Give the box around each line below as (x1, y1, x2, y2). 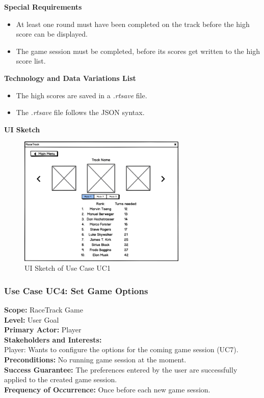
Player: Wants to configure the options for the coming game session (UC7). (4, 344, 239, 355)
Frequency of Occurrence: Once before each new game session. (4, 384, 210, 394)
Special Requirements (4, 2, 82, 12)
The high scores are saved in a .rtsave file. (16, 90, 147, 100)
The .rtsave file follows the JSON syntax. (16, 107, 145, 118)
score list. (16, 55, 46, 66)
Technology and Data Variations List (4, 72, 136, 83)
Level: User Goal (4, 314, 59, 325)
